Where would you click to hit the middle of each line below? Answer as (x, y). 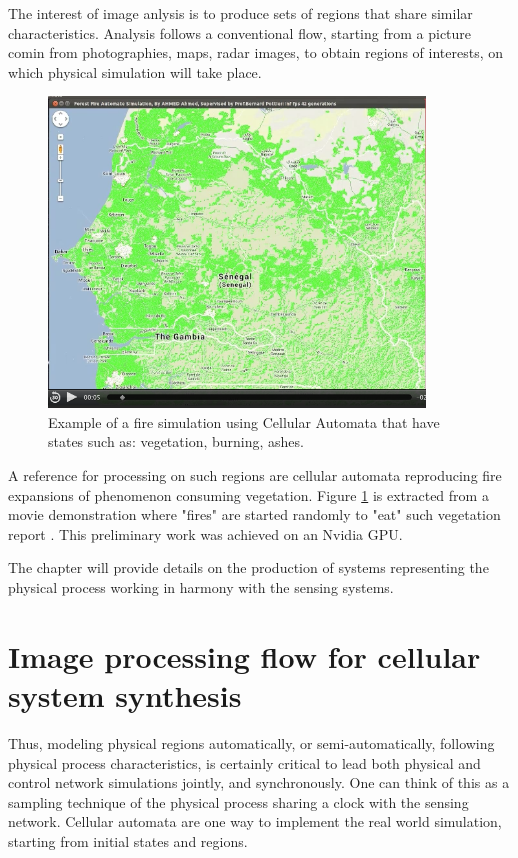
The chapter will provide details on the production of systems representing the (248, 567)
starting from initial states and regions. (128, 840)
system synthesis (125, 695)
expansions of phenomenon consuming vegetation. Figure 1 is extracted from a (248, 494)
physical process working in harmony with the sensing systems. (201, 587)
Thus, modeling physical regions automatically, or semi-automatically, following (251, 742)
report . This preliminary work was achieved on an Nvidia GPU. (205, 533)
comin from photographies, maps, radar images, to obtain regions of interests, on (255, 52)
